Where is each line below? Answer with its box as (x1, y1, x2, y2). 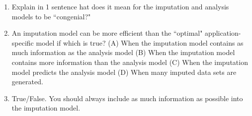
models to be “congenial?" (11, 11, 91, 21)
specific (11, 37, 34, 48)
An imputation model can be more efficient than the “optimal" (11, 28, 203, 38)
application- (205, 28, 241, 38)
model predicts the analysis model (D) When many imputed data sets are (11, 66, 237, 77)
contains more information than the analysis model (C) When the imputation (11, 57, 248, 67)
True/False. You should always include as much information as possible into (11, 93, 243, 103)
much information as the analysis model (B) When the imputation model (11, 47, 235, 58)
